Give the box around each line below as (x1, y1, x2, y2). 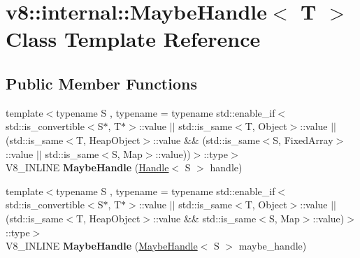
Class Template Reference (6, 24, 261, 53)
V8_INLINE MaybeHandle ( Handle (6, 160, 169, 175)
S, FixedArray (273, 132, 333, 147)
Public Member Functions (6, 72, 197, 94)
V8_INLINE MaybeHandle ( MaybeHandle (6, 238, 198, 253)
